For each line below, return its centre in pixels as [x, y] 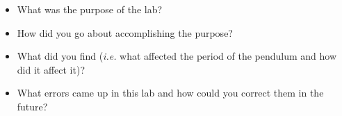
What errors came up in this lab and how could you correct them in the [170, 93]
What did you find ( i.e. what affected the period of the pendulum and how [177, 56]
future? [32, 106]
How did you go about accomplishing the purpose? [125, 32]
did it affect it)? [51, 69]
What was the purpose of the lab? [90, 9]
